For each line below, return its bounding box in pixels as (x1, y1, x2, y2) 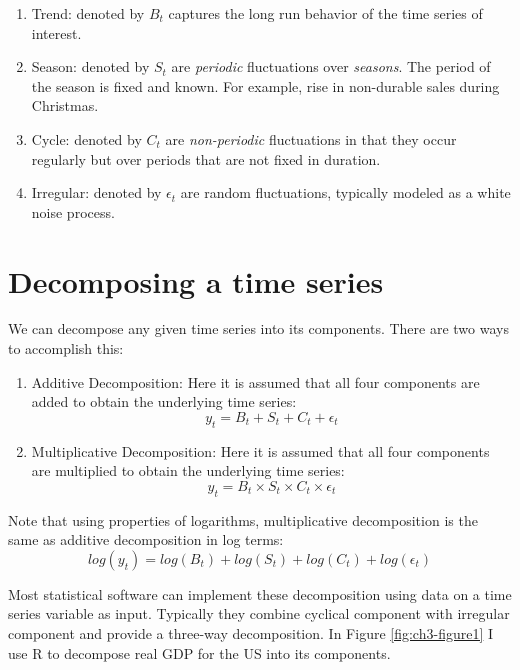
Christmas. (31, 95, 99, 116)
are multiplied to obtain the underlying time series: (31, 460, 345, 481)
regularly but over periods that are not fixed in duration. (31, 148, 381, 169)
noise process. (31, 201, 115, 222)
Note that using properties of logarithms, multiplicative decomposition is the (8, 509, 478, 530)
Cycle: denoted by (31, 128, 142, 149)
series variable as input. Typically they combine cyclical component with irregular (8, 603, 510, 624)
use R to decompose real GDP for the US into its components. (8, 642, 391, 663)
